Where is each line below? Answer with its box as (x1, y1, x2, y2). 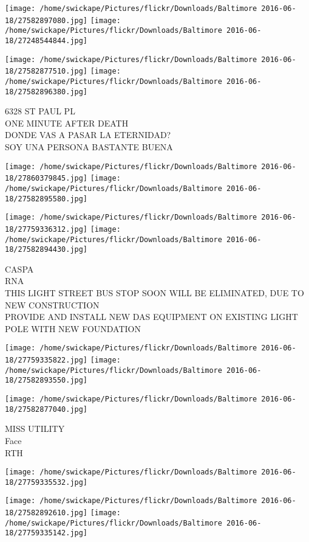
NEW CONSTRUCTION (5, 298, 100, 311)
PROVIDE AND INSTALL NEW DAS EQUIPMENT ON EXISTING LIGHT (5, 310, 298, 323)
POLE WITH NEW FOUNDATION (5, 322, 141, 335)
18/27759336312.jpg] (5, 224, 88, 234)
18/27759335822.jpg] (5, 356, 88, 365)
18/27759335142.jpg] (5, 529, 88, 538)
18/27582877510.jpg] (5, 67, 88, 76)
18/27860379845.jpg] (5, 174, 88, 183)
